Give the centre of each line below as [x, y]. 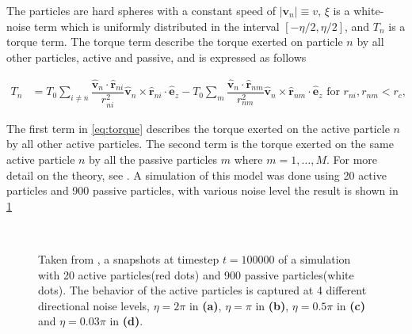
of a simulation [315, 258]
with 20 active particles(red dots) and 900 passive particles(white [196, 274]
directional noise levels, [94, 305]
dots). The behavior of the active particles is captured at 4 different [202, 290]
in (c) [351, 305]
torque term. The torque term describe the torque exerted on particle [175, 42]
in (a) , [205, 305]
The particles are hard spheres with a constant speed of [141, 10]
